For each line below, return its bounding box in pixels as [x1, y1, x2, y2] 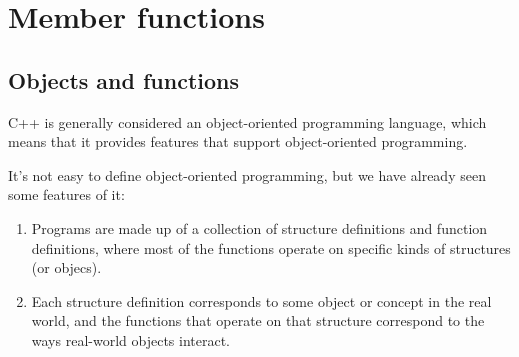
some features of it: [8, 184, 125, 205]
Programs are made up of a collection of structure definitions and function [31, 217, 488, 238]
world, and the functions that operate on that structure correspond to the [31, 310, 485, 331]
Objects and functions [8, 64, 240, 95]
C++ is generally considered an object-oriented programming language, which [8, 111, 487, 132]
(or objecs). [31, 257, 102, 278]
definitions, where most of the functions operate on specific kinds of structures [31, 237, 511, 258]
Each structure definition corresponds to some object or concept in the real [31, 290, 492, 311]
